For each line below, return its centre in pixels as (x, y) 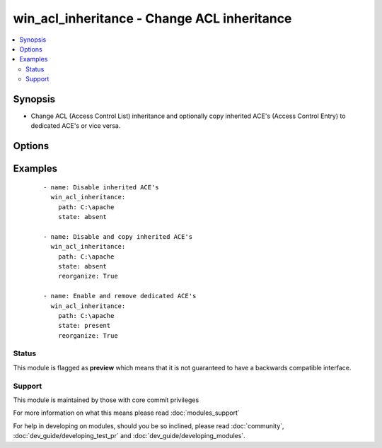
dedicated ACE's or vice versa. (76, 126)
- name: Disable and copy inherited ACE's (118, 236)
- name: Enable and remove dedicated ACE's (120, 296)
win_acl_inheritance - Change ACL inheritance (152, 18)
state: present (84, 326)
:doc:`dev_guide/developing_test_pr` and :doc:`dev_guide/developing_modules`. (129, 436)
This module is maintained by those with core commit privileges (106, 400)
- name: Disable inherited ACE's (101, 187)
